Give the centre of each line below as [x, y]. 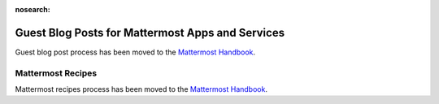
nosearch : [33, 9]
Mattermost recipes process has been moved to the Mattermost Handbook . [141, 89]
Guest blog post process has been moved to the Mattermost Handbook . [135, 52]
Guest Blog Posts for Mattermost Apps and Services [150, 32]
